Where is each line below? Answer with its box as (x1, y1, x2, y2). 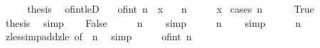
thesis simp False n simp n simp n (5, 15, 302, 30)
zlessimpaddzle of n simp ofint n (5, 29, 192, 44)
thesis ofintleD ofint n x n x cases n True (27, 1, 314, 16)
